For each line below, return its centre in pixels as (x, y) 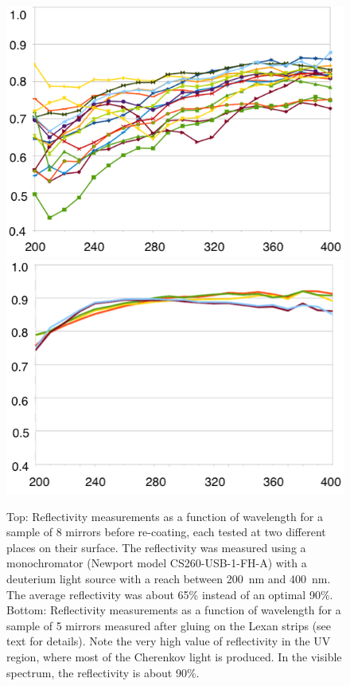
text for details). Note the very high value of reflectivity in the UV (169, 641)
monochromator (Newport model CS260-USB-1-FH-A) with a (157, 563)
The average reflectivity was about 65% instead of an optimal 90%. (170, 594)
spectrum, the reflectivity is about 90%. (103, 672)
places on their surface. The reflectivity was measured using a (156, 547)
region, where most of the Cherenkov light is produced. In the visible (174, 656)
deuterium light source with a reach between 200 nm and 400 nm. (169, 578)
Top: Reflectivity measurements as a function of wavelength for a (165, 516)
